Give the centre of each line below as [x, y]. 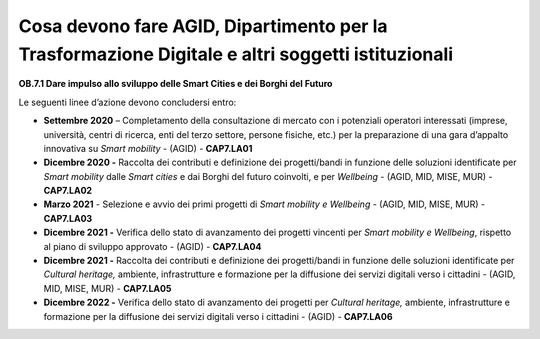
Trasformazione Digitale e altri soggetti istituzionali [236, 54]
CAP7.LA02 [68, 191]
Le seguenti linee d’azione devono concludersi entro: [127, 102]
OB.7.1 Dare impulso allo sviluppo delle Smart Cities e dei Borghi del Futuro [175, 84]
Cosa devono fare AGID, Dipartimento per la [203, 26]
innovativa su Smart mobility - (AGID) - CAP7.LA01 [148, 148]
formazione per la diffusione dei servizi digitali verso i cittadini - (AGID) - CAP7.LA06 [218, 316]
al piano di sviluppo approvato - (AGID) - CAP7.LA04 [152, 246]
